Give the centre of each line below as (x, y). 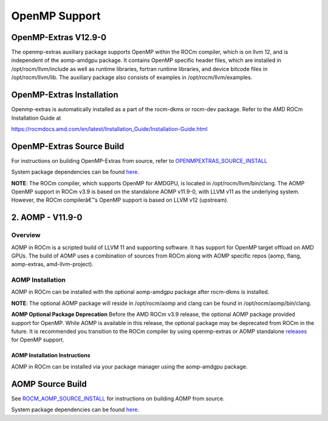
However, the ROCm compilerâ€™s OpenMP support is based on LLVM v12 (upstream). (120, 200)
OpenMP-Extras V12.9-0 (59, 37)
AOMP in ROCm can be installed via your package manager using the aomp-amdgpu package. (129, 366)
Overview (26, 235)
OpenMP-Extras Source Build (68, 146)
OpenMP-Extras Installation (65, 95)
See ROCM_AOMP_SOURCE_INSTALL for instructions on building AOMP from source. (118, 399)
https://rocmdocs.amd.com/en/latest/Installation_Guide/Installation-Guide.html (109, 129)
